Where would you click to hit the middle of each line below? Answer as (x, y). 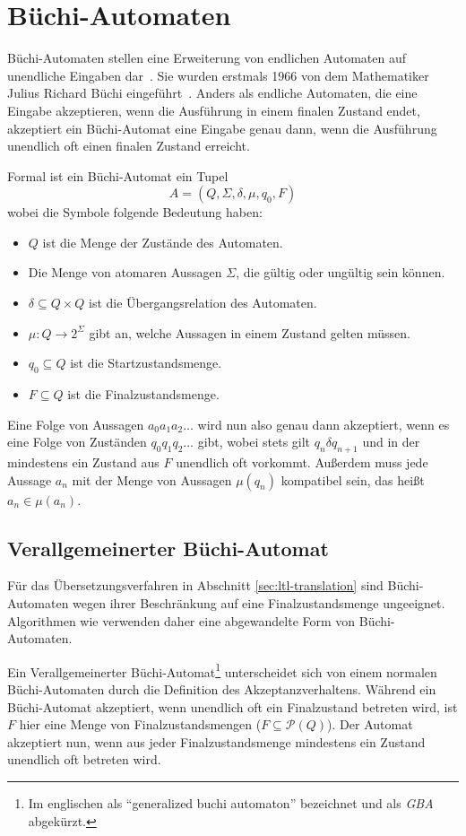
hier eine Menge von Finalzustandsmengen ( (140, 724)
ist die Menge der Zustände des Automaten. (163, 242)
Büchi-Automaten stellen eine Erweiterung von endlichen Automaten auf (207, 58)
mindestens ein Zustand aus (83, 462)
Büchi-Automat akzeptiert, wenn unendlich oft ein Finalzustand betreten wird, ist (233, 706)
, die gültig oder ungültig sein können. (341, 272)
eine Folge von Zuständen (77, 442)
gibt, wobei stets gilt (254, 442)
